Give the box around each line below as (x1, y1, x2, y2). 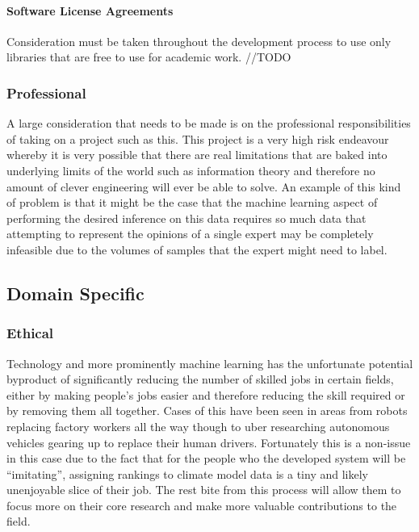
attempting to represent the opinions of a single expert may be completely (6, 225, 374, 242)
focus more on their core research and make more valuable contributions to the (6, 496, 397, 513)
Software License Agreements (6, 2, 174, 19)
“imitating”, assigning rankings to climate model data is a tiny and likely (6, 465, 368, 482)
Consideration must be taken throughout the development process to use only (6, 32, 392, 49)
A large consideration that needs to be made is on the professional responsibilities (6, 115, 411, 132)
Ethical (6, 323, 54, 343)
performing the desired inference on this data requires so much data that (6, 209, 367, 226)
